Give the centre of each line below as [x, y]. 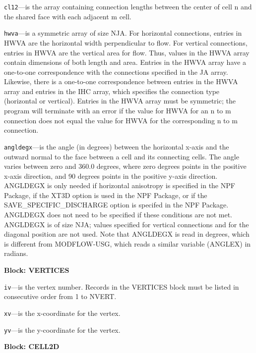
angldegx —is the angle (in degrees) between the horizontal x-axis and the [117, 146]
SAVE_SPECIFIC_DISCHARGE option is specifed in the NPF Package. [116, 205]
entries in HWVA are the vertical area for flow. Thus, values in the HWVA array [127, 52]
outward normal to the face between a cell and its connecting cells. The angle [122, 156]
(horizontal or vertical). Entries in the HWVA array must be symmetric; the [120, 101]
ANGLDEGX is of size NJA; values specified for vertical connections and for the [127, 224]
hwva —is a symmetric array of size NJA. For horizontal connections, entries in [123, 33]
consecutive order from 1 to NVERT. [60, 296]
